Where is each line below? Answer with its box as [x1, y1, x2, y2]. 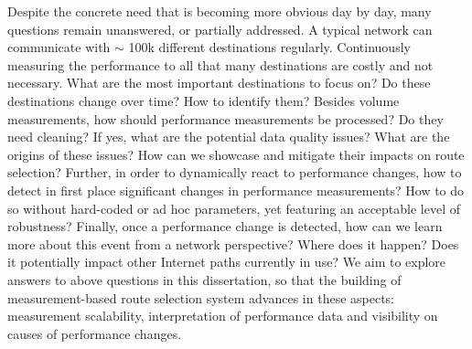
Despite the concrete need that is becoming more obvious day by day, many [7, 2, 432, 20]
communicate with [7, 37, 111, 57]
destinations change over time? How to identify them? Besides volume [7, 90, 400, 110]
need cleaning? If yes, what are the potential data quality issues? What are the [7, 127, 450, 146]
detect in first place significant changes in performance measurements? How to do [7, 180, 465, 199]
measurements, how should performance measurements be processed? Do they [7, 109, 444, 128]
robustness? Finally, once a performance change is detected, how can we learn [7, 217, 443, 236]
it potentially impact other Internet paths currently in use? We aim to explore [7, 252, 446, 271]
